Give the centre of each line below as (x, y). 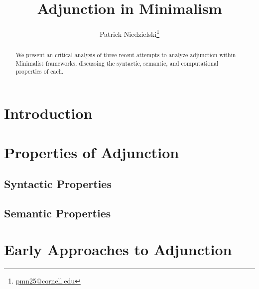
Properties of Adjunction (92, 152)
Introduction (48, 113)
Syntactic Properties (58, 184)
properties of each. (40, 71)
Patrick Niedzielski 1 (129, 33)
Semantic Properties (58, 213)
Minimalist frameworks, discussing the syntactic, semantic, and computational (117, 63)
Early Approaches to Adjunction (118, 249)
